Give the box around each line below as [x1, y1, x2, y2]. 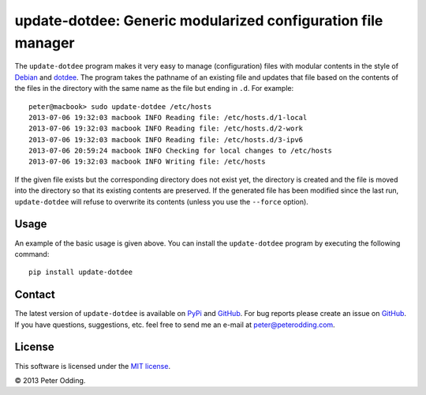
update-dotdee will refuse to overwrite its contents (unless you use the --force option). [14, 197, 309, 206]
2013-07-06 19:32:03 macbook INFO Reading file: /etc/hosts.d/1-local [28, 113, 308, 122]
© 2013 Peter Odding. [14, 375, 86, 385]
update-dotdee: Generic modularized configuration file [14, 12, 383, 29]
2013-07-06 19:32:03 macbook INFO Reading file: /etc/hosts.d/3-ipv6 [28, 135, 304, 144]
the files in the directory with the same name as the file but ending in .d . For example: [14, 84, 294, 93]
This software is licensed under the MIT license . [14, 361, 171, 371]
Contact [14, 288, 55, 302]
